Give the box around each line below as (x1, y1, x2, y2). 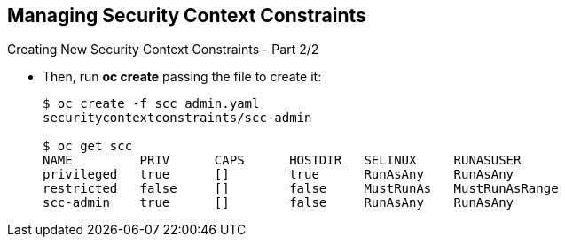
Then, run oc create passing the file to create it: (43, 69, 322, 85)
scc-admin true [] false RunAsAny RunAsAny (43, 195, 514, 210)
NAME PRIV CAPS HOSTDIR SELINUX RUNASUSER (43, 153, 522, 168)
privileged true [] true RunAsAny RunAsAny (43, 167, 514, 182)
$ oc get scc (43, 139, 133, 154)
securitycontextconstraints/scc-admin (43, 111, 312, 126)
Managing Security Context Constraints (7, 4, 366, 27)
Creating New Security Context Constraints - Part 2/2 (7, 42, 319, 57)
